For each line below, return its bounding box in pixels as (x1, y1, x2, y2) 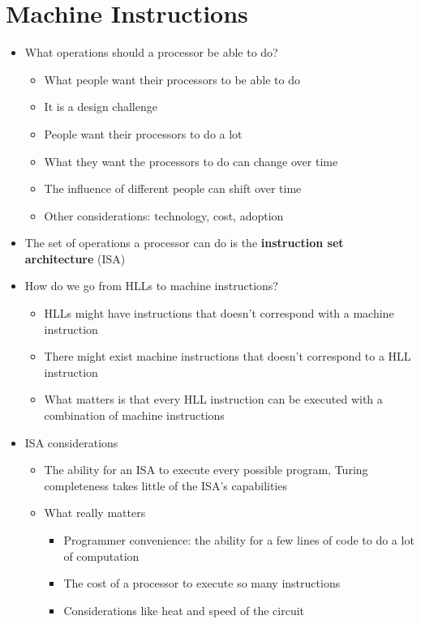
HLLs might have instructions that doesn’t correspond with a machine (44, 305, 394, 322)
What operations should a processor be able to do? (24, 44, 278, 61)
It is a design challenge (44, 98, 157, 115)
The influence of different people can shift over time (44, 180, 302, 197)
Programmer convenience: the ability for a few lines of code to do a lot (63, 532, 415, 548)
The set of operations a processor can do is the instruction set (24, 234, 344, 251)
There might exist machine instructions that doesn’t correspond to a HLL (44, 348, 411, 365)
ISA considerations (24, 434, 118, 451)
